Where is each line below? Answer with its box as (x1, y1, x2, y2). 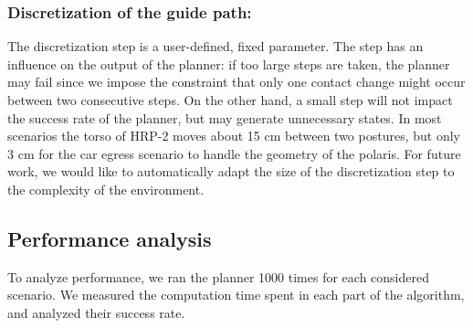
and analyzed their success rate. (7, 302, 185, 322)
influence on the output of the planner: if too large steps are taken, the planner (7, 54, 450, 73)
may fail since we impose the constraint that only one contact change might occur (7, 72, 466, 91)
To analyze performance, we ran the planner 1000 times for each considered (7, 267, 429, 286)
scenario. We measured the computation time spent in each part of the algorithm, (7, 285, 465, 304)
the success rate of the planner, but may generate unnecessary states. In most (7, 108, 442, 127)
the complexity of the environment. (7, 179, 205, 198)
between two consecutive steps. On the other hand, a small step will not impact (7, 90, 453, 109)
